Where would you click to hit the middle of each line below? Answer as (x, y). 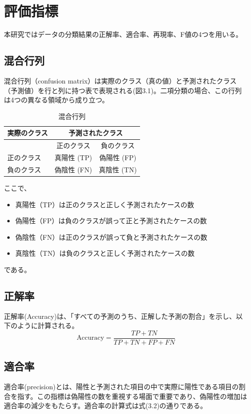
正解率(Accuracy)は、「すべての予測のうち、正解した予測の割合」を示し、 (120, 316)
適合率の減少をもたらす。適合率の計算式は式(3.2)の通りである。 (105, 406)
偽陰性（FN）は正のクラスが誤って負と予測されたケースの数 (111, 237)
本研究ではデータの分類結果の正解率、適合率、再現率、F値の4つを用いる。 (123, 34)
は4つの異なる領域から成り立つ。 (56, 100)
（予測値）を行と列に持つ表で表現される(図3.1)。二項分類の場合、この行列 (123, 90)
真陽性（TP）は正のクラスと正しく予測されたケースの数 (105, 204)
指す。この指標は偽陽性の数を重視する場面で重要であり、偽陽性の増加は (132, 396)
